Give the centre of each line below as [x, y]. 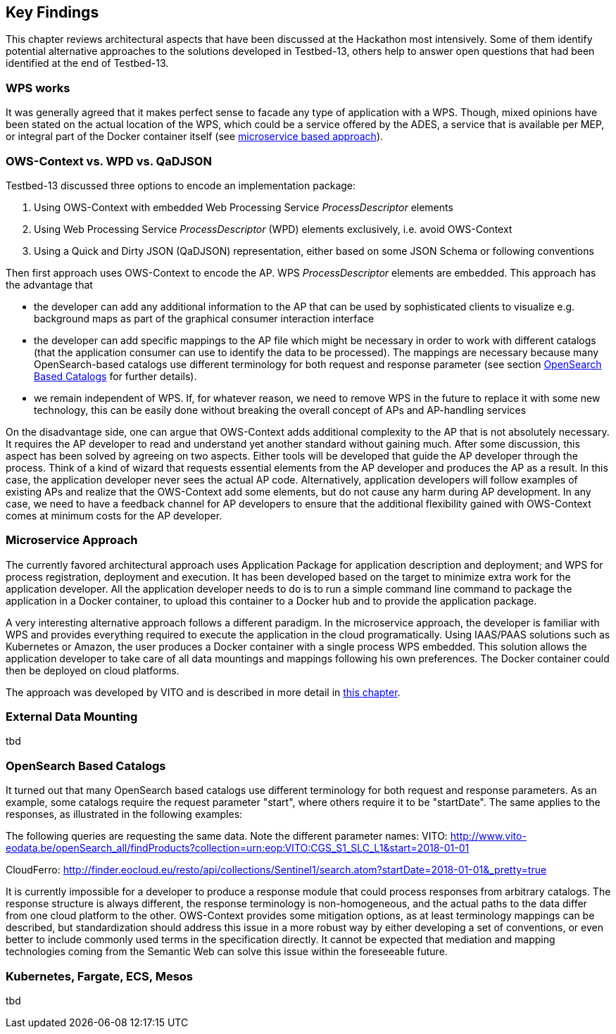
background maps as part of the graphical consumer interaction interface [204, 318]
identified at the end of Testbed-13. [87, 63]
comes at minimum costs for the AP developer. [114, 515]
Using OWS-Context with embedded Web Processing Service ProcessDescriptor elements [244, 207]
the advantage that [49, 284]
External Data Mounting [72, 717]
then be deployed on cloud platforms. [93, 670]
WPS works [38, 88]
